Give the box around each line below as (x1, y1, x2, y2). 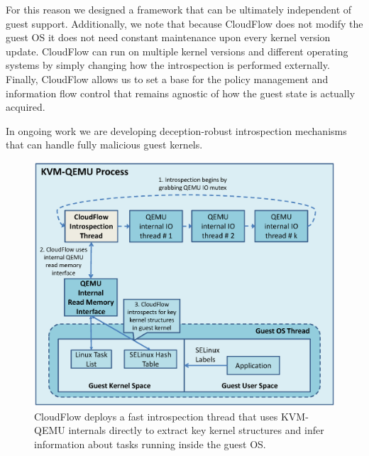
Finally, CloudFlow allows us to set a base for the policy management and (6, 71, 329, 86)
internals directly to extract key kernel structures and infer (68, 423, 324, 438)
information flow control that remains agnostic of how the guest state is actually (6, 85, 356, 100)
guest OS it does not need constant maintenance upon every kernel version (6, 30, 331, 45)
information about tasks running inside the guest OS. (34, 436, 266, 451)
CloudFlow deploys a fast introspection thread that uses (34, 408, 278, 423)
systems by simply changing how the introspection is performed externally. (6, 58, 330, 72)
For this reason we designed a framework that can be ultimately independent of (6, 2, 352, 16)
